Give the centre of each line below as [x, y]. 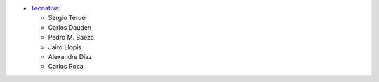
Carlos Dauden [69, 27]
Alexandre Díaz [70, 56]
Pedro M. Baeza [71, 38]
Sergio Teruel [67, 18]
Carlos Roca [66, 67]
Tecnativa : [46, 8]
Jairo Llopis [65, 47]
